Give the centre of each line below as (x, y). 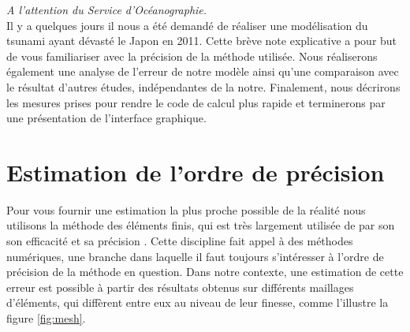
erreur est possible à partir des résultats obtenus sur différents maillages (180, 287)
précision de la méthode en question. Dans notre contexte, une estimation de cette (205, 272)
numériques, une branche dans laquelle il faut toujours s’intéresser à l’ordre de (195, 256)
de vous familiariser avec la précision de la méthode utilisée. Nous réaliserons (192, 56)
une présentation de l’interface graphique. (106, 118)
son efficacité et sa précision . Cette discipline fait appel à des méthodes (180, 241)
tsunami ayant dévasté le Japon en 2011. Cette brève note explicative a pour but (202, 41)
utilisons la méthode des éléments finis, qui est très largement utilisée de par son (201, 225)
